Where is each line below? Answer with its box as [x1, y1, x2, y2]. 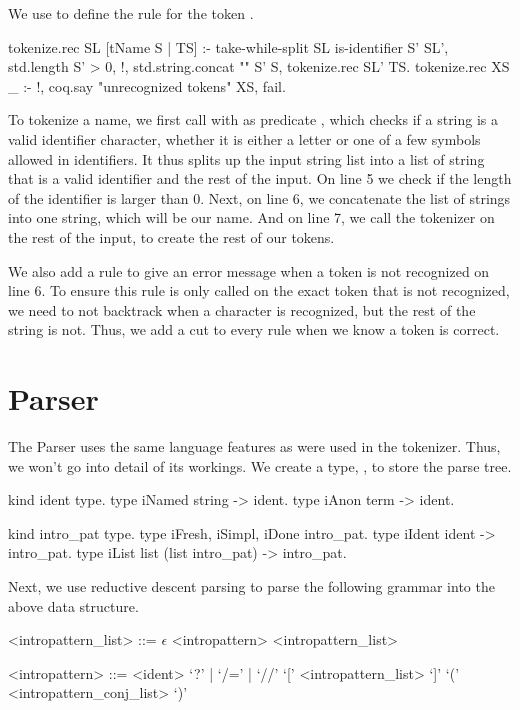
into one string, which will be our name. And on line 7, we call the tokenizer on [8, 207, 495, 228]
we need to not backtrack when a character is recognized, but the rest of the [8, 299, 476, 320]
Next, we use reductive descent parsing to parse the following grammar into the [8, 576, 495, 596]
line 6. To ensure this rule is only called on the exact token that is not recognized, [8, 280, 510, 301]
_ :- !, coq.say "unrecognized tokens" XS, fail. [8, 75, 286, 96]
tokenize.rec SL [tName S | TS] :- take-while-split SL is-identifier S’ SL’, [8, 36, 449, 57]
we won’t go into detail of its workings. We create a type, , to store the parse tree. [8, 455, 512, 476]
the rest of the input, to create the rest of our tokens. [8, 226, 335, 247]
